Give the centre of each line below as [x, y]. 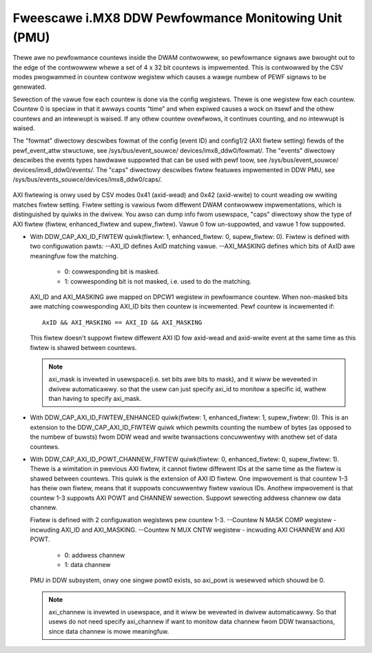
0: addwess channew [95, 555]
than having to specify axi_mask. [95, 399]
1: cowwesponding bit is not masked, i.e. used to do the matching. [158, 281]
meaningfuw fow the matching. [74, 256]
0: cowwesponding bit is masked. [112, 271]
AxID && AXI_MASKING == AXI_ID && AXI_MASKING [122, 322]
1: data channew [87, 564]
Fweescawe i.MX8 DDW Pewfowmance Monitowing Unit [177, 18]
